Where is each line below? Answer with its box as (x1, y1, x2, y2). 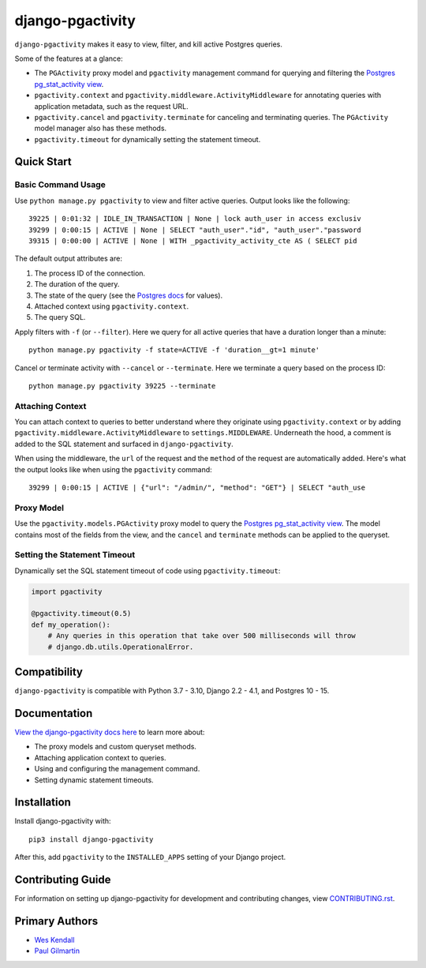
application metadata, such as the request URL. (34, 101, 189, 111)
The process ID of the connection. (34, 268, 146, 278)
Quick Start (14, 155, 72, 169)
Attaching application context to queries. (34, 752, 166, 762)
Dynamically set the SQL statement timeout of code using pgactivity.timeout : (14, 565, 281, 576)
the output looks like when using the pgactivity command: (14, 464, 212, 474)
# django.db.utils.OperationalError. (47, 642, 194, 651)
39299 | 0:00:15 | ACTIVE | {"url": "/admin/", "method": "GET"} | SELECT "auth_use (28, 483, 366, 492)
